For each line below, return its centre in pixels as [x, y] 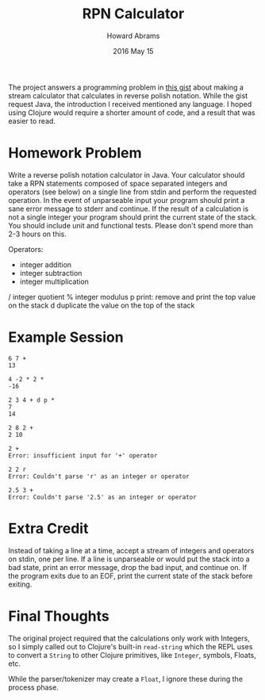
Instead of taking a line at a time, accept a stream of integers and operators [131, 550]
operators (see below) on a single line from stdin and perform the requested [132, 192]
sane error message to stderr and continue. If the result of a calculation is [129, 208]
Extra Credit [48, 529]
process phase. [34, 687]
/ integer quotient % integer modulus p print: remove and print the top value [132, 296]
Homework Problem [75, 153]
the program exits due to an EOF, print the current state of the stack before [131, 576]
